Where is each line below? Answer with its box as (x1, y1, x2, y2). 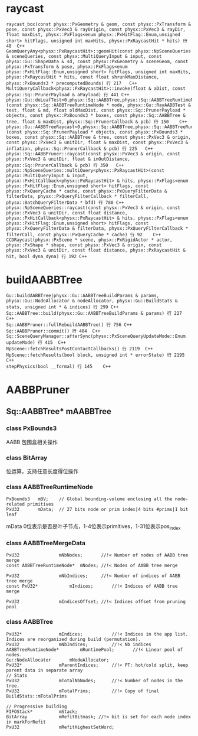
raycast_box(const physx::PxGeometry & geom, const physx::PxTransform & (6, 21, 192, 27)
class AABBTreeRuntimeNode (6, 483, 93, 491)
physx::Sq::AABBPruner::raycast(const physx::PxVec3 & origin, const (6, 151, 181, 157)
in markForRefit (6, 719, 46, 725)
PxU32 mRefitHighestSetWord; (6, 724, 115, 730)
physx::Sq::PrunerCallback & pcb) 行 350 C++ (6, 162, 124, 168)
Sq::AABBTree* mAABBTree (6, 406, 112, 416)
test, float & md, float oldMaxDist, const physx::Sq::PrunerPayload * (6, 107, 186, 113)
